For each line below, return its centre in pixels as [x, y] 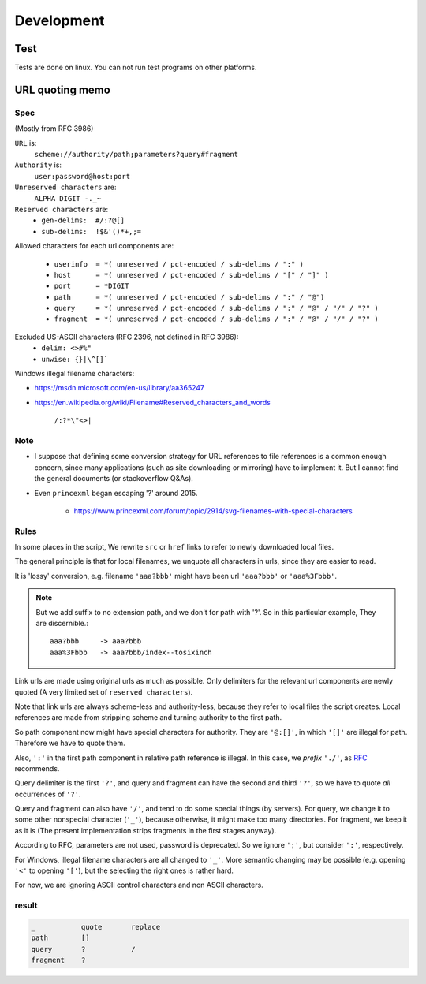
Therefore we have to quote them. [70, 743]
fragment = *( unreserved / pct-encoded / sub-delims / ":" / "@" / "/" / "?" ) [216, 319]
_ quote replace [96, 927]
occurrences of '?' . [48, 794]
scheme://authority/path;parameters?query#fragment [136, 154]
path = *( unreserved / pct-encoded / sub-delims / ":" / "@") [189, 297]
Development [60, 20]
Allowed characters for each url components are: [94, 246]
